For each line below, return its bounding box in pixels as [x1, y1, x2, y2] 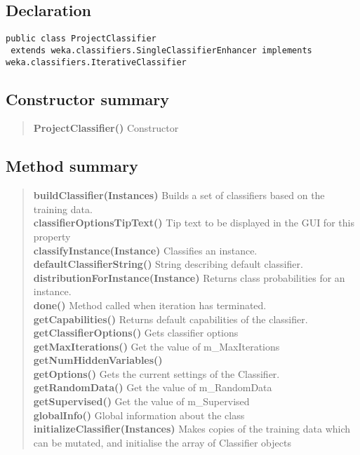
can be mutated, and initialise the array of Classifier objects [33, 435, 291, 449]
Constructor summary [6, 88, 170, 109]
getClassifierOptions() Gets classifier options [33, 325, 239, 340]
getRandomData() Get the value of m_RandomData [33, 380, 272, 395]
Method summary [6, 155, 138, 177]
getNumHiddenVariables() [33, 353, 163, 367]
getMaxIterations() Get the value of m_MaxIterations [33, 339, 280, 353]
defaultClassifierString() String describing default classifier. [33, 257, 303, 271]
